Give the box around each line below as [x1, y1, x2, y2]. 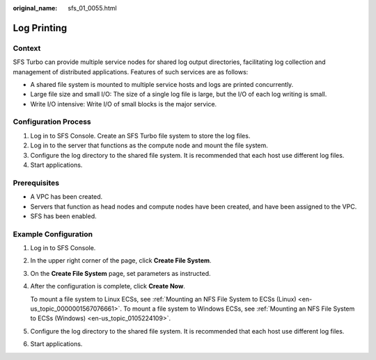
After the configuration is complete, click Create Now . [30, 282, 186, 291]
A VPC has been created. [30, 193, 103, 201]
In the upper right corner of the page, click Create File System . [30, 256, 212, 265]
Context [13, 43, 41, 53]
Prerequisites [13, 178, 59, 188]
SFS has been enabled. [30, 212, 97, 220]
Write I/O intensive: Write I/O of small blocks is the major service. [30, 99, 217, 108]
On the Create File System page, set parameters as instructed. [30, 269, 212, 277]
